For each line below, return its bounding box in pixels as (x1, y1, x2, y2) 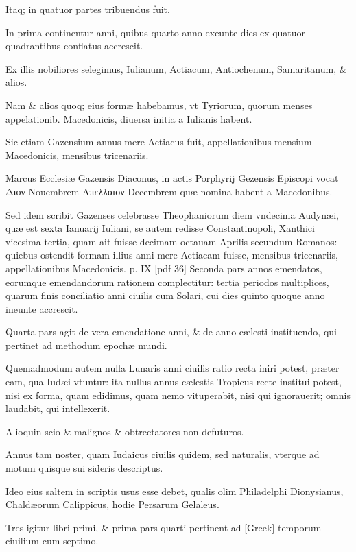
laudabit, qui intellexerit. (5, 401, 110, 416)
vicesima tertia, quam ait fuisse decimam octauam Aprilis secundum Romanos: (5, 234, 337, 248)
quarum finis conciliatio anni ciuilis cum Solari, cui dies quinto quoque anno (5, 288, 325, 302)
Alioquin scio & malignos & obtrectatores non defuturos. (5, 424, 244, 438)
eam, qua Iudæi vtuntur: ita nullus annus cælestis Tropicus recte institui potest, (5, 374, 342, 389)
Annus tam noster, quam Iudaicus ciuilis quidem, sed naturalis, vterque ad (5, 447, 320, 461)
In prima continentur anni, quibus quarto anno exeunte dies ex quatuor (5, 25, 306, 39)
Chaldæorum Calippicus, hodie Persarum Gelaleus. (5, 497, 219, 512)
